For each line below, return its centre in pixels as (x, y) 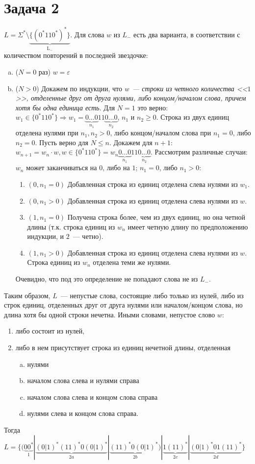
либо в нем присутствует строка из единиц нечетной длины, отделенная (123, 348)
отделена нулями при (47, 133)
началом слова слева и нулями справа (83, 380)
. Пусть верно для (62, 142)
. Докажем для (131, 142)
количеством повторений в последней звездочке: (76, 55)
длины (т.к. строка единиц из (71, 226)
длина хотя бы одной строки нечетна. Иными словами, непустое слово (110, 314)
